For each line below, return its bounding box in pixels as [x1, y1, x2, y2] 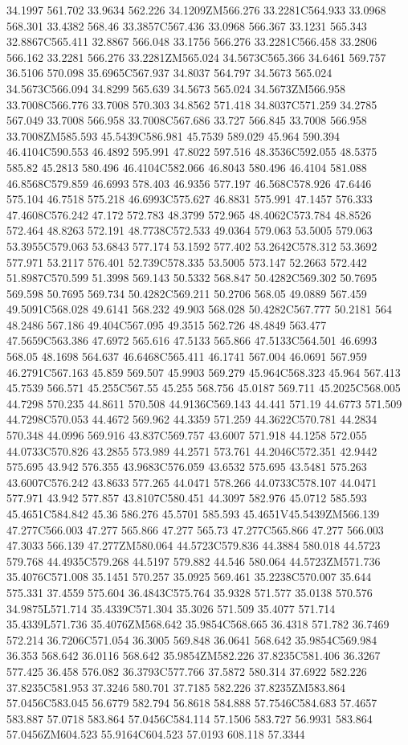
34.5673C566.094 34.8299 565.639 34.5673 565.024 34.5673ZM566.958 [6, 80, 345, 96]
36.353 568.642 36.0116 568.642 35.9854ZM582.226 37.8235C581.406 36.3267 [6, 647, 381, 664]
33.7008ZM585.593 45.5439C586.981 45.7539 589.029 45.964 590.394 [6, 127, 340, 144]
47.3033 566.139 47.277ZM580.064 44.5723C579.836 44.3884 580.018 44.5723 [6, 537, 381, 554]
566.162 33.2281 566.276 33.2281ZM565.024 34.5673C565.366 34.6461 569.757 [6, 48, 386, 65]
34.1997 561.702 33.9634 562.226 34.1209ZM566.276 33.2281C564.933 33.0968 [6, 2, 386, 18]
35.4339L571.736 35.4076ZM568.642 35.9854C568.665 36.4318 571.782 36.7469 [6, 616, 390, 632]
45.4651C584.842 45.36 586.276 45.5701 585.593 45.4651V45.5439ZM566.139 [6, 506, 380, 522]
